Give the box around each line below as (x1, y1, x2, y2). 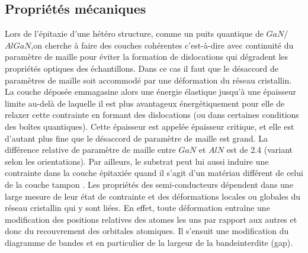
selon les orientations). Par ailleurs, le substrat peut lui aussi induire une (5, 155, 269, 167)
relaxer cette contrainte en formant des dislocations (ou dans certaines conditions (5, 108, 299, 121)
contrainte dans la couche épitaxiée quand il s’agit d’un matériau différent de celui (5, 166, 303, 179)
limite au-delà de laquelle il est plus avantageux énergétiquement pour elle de (5, 97, 285, 109)
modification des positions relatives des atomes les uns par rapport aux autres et (5, 213, 297, 225)
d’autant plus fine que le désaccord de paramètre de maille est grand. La (5, 132, 268, 144)
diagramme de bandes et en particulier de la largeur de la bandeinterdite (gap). (5, 236, 293, 248)
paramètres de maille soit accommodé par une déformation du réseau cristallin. (5, 73, 292, 86)
